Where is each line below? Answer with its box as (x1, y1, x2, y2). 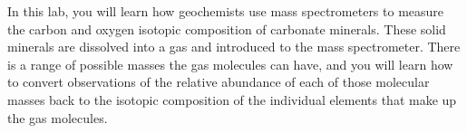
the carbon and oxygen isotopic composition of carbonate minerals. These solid (7, 19, 446, 38)
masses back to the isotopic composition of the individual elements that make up (7, 90, 457, 109)
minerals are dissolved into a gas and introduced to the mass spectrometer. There (7, 37, 461, 56)
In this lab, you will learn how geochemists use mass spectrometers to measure (7, 2, 444, 20)
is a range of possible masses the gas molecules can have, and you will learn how (7, 54, 453, 73)
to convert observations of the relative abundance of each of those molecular (7, 72, 430, 91)
